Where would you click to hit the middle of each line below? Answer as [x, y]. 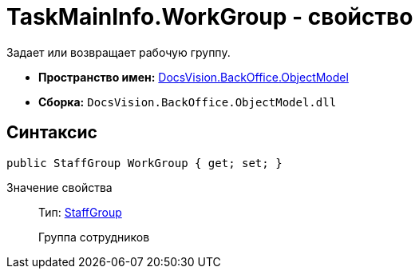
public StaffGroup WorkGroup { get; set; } [144, 163]
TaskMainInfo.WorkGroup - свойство [210, 17]
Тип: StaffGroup [80, 212]
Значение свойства [59, 187]
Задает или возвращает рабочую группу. [119, 52]
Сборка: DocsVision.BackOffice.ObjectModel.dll [188, 102]
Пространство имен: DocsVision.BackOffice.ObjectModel [194, 77]
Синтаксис [52, 133]
